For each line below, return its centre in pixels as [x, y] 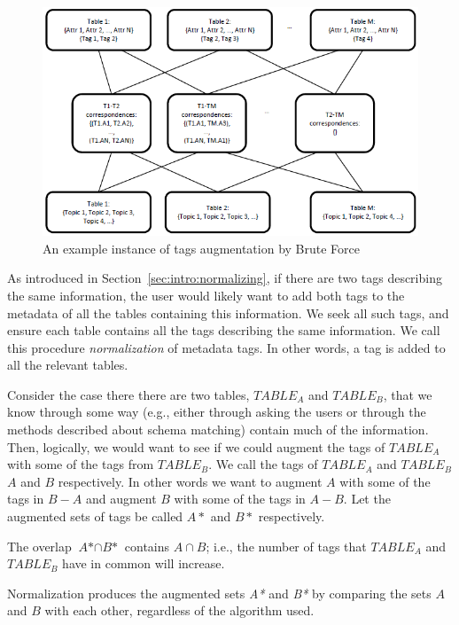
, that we [408, 394]
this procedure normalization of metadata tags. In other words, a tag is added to [226, 347]
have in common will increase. [144, 563]
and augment [121, 499]
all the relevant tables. [68, 365]
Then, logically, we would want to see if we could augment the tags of [196, 446]
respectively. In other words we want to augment [190, 481]
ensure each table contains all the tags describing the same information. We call [224, 330]
